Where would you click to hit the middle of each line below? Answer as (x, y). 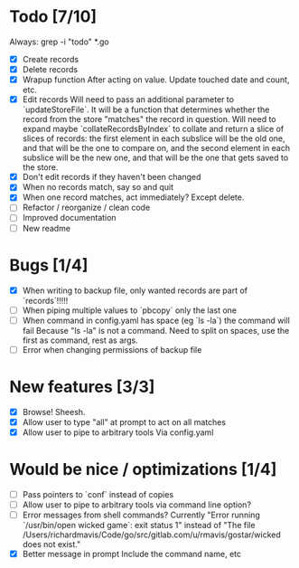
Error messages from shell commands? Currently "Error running (141, 515)
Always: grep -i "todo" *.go (60, 42)
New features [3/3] (82, 387)
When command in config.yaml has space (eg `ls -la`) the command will (156, 320)
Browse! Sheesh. (54, 412)
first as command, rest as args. (80, 340)
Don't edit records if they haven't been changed (112, 177)
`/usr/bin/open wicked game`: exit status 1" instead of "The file (139, 525)
